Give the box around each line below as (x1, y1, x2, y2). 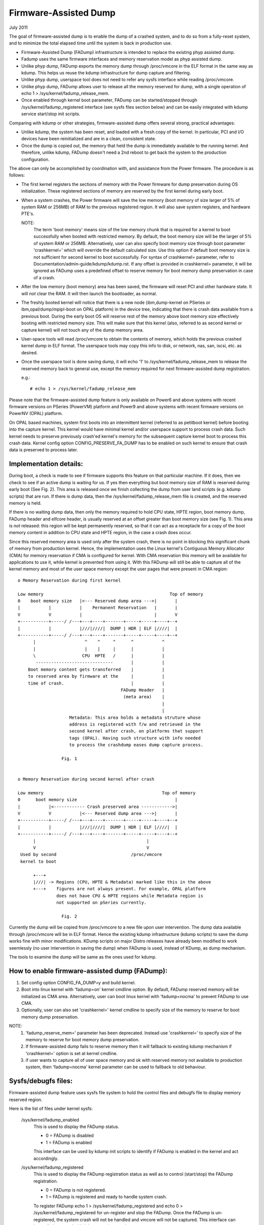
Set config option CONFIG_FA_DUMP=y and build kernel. (21, 980, 136, 985)
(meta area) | (123, 694, 165, 700)
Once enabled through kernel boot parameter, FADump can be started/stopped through (21, 97, 198, 103)
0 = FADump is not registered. (45, 1187, 106, 1193)
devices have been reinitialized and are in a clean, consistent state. (21, 136, 156, 142)
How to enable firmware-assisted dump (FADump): (9, 967, 168, 975)
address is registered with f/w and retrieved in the (69, 722, 201, 727)
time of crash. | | (27, 680, 165, 686)
